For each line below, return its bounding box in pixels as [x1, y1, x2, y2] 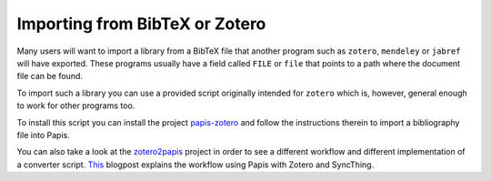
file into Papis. [16, 129, 70, 140]
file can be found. [16, 71, 84, 82]
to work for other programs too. [16, 100, 135, 111]
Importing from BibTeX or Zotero [16, 14, 266, 34]
